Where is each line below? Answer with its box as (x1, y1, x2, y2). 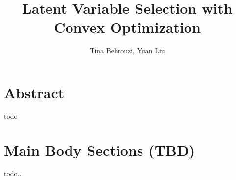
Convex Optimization (54, 17, 201, 37)
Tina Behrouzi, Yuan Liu (90, 45, 165, 56)
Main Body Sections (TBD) (4, 139, 195, 159)
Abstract (4, 82, 65, 102)
